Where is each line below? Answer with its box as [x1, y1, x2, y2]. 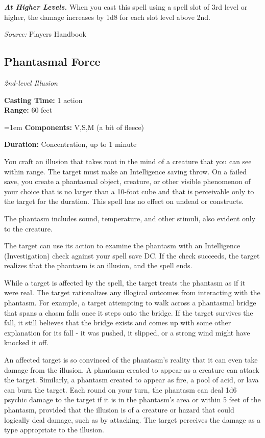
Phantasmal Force [4, 54, 101, 69]
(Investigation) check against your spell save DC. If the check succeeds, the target [4, 250, 260, 261]
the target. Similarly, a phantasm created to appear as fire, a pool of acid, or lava [4, 374, 259, 385]
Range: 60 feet [4, 105, 53, 115]
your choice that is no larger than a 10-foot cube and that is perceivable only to [4, 186, 254, 196]
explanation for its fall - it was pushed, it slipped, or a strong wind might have [4, 327, 250, 338]
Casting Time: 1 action [4, 94, 83, 105]
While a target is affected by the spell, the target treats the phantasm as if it [4, 277, 246, 288]
